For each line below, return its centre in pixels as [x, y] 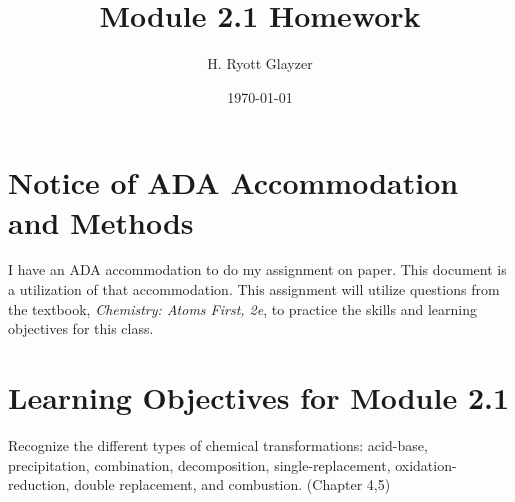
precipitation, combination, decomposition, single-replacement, [199, 464]
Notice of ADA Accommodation [233, 182]
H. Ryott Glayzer [260, 63]
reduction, [39, 484]
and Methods [101, 221]
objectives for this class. [81, 328]
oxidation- [426, 464]
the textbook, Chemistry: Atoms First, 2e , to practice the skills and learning [242, 308]
